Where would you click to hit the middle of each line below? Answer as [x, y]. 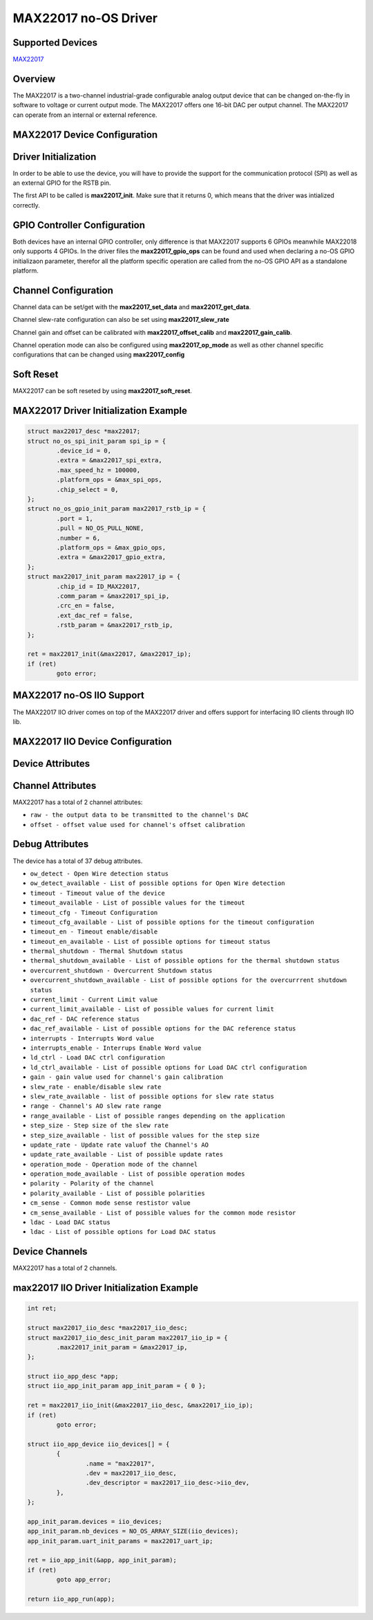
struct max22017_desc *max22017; [84, 431]
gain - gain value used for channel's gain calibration [127, 1077]
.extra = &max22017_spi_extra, [109, 461]
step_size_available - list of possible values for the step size [145, 1135]
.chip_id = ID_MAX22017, [98, 586]
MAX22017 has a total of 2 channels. [65, 1268]
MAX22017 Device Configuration [85, 135]
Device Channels [50, 1252]
